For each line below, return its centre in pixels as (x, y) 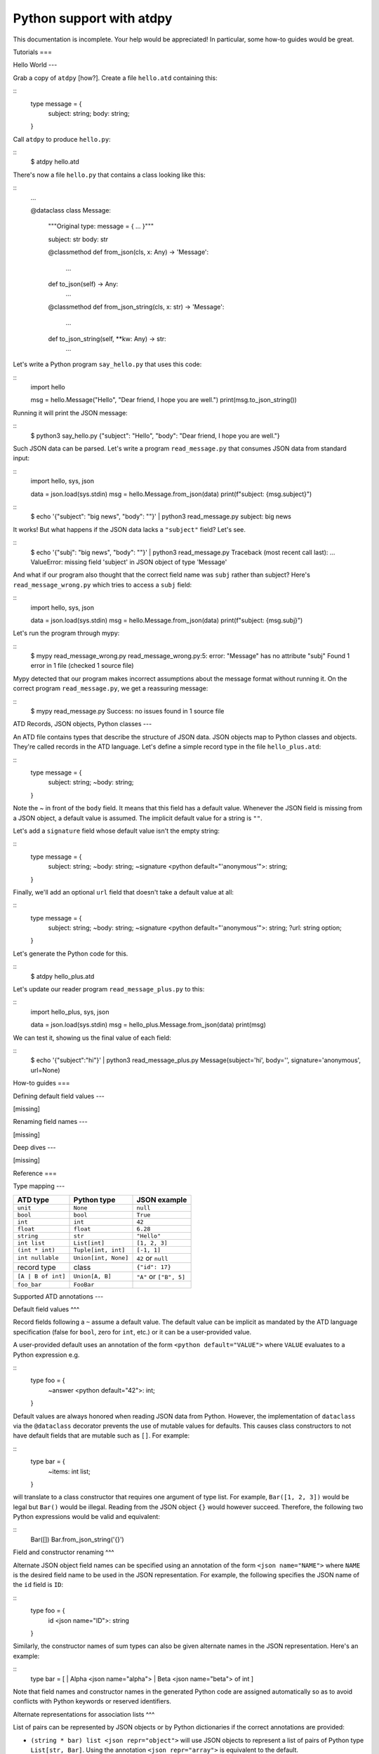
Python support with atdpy (93, 18)
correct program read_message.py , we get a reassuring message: (111, 688)
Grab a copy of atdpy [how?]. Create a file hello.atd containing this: (115, 78)
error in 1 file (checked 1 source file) (82, 666)
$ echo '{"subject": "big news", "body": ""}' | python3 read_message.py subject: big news (161, 516)
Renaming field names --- (50, 1122)
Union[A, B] (92, 1277)
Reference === (35, 1173)
